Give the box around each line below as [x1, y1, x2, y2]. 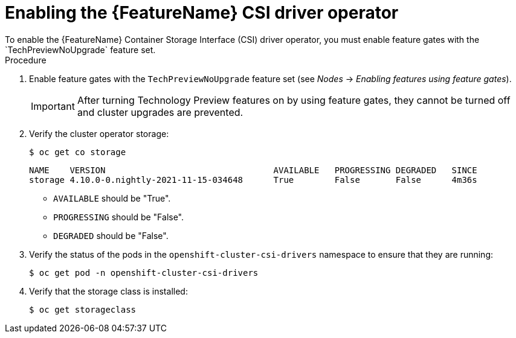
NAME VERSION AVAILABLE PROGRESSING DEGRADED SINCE [29, 165, 477, 175]
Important [31, 100, 75, 112]
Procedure [5, 54, 47, 65]
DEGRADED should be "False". [53, 230, 169, 241]
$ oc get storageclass [29, 304, 137, 314]
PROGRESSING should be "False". [53, 211, 184, 222]
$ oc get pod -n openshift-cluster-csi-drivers [29, 267, 259, 278]
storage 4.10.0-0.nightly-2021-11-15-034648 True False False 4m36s [29, 174, 477, 185]
